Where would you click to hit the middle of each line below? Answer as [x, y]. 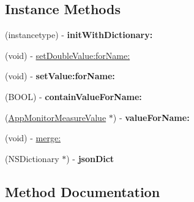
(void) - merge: [33, 138]
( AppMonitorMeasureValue [56, 117]
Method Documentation [83, 191]
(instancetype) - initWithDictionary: [79, 35]
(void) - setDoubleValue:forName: [68, 55]
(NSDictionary [32, 158]
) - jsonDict [90, 158]
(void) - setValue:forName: [60, 76]
